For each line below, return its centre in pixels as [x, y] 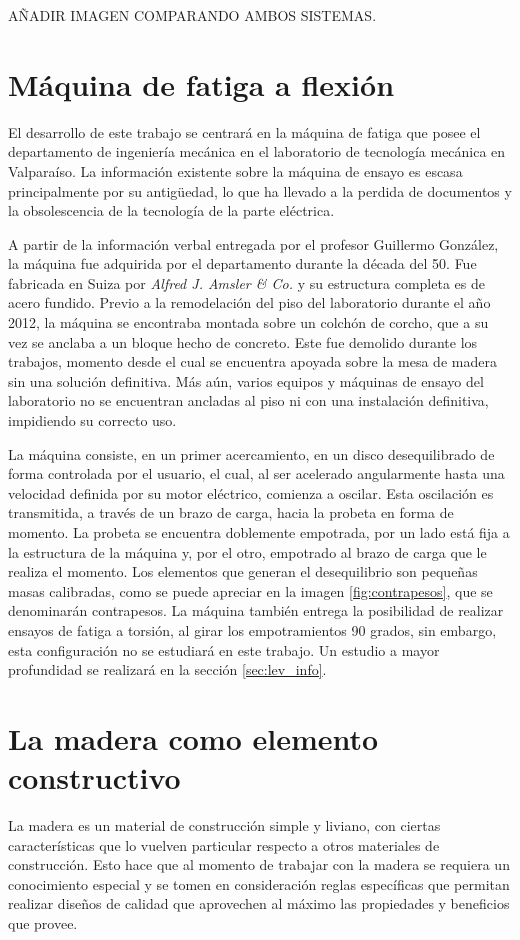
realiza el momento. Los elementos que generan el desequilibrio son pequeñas [243, 571]
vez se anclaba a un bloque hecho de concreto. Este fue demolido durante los [243, 341]
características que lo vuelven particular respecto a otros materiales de [224, 844]
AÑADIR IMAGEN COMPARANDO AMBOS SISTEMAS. [192, 15]
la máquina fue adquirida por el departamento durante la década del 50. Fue [242, 263]
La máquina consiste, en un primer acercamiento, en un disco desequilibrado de [251, 453]
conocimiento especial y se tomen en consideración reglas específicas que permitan [259, 883]
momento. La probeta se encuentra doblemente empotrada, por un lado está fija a [259, 532]
